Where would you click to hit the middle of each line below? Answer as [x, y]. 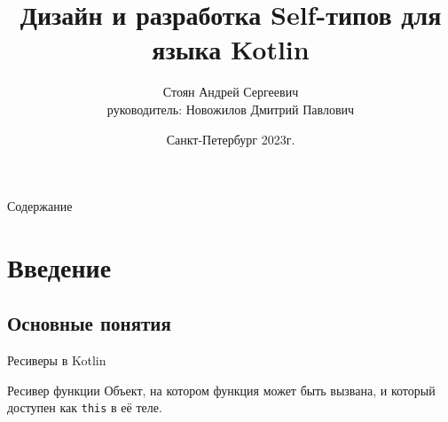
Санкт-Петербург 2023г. [231, 139]
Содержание [40, 206]
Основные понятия [89, 323]
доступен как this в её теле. [85, 407]
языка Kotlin [231, 49]
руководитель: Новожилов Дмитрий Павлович [231, 109]
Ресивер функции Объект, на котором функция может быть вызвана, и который [221, 390]
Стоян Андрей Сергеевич [231, 92]
